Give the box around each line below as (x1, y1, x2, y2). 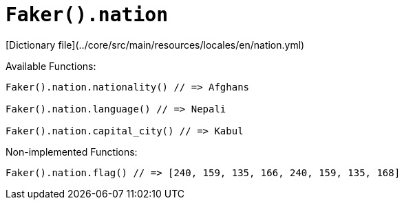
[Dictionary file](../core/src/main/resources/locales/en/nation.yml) (6, 38, 305, 51)
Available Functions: (6, 60, 96, 72)
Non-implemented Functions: (6, 145, 138, 158)
